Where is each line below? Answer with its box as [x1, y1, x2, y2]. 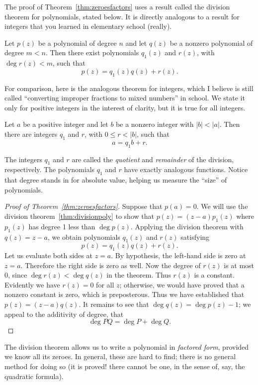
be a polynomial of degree [38, 37, 117, 48]
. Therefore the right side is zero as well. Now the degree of [20, 260, 201, 270]
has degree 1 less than [28, 221, 95, 231]
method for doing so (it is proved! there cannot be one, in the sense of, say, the [4, 361, 245, 372]
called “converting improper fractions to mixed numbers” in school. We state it [4, 93, 245, 103]
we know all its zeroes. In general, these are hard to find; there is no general [4, 351, 236, 362]
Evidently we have [4, 279, 60, 289]
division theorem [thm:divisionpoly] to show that [4, 210, 154, 221]
